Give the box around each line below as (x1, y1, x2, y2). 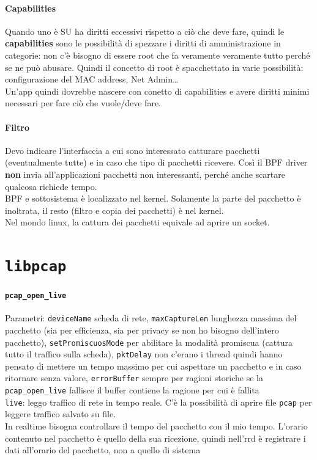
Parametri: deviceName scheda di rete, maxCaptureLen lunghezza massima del (5, 312, 297, 324)
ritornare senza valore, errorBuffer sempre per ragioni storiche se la (5, 371, 263, 384)
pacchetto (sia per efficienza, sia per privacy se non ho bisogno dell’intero (5, 323, 279, 336)
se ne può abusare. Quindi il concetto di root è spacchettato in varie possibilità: (5, 60, 304, 73)
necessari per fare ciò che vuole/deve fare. (5, 97, 161, 109)
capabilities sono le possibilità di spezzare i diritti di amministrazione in (5, 37, 281, 49)
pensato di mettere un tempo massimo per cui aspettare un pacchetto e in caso (5, 359, 302, 372)
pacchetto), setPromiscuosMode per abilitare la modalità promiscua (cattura (5, 335, 293, 348)
